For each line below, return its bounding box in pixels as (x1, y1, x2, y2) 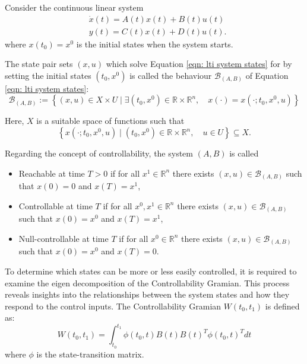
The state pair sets (5, 58, 73, 70)
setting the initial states (5, 69, 91, 81)
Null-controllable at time (18, 232, 109, 244)
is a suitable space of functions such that (36, 114, 185, 127)
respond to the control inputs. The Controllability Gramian (5, 299, 221, 312)
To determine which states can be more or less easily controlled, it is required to (5, 264, 297, 277)
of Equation (245, 69, 289, 81)
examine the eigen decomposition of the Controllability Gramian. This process (5, 276, 290, 289)
